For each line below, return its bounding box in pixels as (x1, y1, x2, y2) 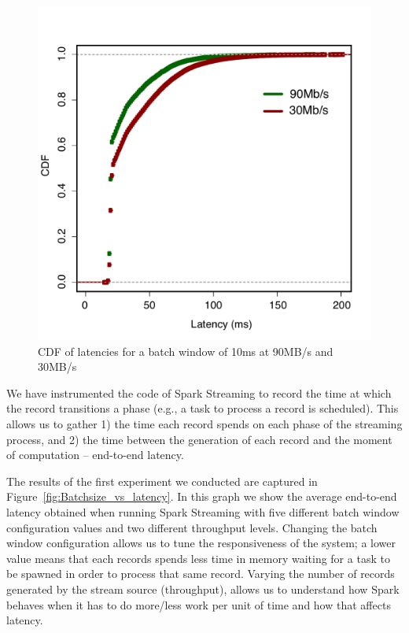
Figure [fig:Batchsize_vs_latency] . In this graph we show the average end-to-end (6, 488, 397, 505)
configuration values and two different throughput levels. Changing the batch (6, 519, 378, 535)
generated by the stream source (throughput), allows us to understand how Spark (6, 580, 400, 597)
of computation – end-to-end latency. (6, 446, 184, 463)
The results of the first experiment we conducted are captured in (6, 472, 318, 489)
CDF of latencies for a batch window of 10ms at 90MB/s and (38, 342, 333, 359)
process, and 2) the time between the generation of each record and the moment (6, 431, 392, 447)
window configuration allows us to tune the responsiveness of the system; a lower (6, 535, 396, 551)
